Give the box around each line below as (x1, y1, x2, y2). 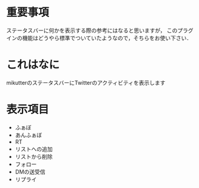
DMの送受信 (15, 168, 46, 175)
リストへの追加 (15, 145, 53, 152)
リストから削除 (15, 153, 53, 160)
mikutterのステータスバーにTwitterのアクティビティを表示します (6, 79, 166, 86)
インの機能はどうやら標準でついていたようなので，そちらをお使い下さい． (6, 34, 192, 41)
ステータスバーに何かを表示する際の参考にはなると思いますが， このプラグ (6, 27, 194, 34)
